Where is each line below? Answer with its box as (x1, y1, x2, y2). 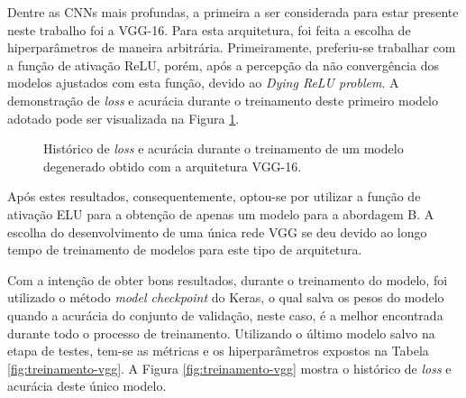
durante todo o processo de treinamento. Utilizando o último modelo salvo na (7, 323, 435, 342)
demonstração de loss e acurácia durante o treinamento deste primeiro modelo (7, 90, 438, 109)
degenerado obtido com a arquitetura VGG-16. (43, 156, 302, 175)
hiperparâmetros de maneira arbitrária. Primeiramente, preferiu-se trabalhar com (7, 38, 456, 57)
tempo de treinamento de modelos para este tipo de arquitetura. (7, 240, 362, 259)
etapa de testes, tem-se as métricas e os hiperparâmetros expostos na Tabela (7, 341, 429, 360)
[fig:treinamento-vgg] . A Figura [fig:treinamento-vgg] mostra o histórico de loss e (7, 358, 452, 377)
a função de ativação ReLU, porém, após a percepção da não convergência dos (7, 55, 439, 74)
